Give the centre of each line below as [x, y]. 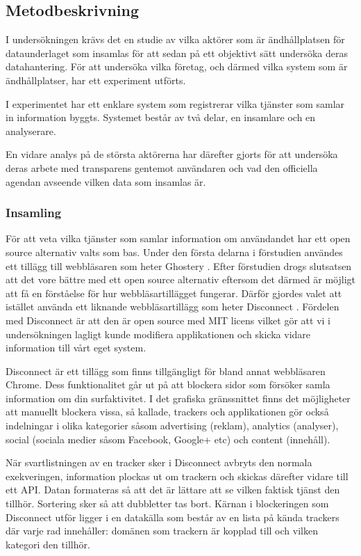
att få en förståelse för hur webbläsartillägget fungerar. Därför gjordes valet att [174, 293]
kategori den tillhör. [48, 544]
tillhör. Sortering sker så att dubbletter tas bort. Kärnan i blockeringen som [167, 503]
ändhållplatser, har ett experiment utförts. [96, 80]
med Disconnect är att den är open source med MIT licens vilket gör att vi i [168, 320]
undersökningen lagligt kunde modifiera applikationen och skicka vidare [158, 334]
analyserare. [31, 130]
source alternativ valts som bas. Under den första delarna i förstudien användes [174, 252]
